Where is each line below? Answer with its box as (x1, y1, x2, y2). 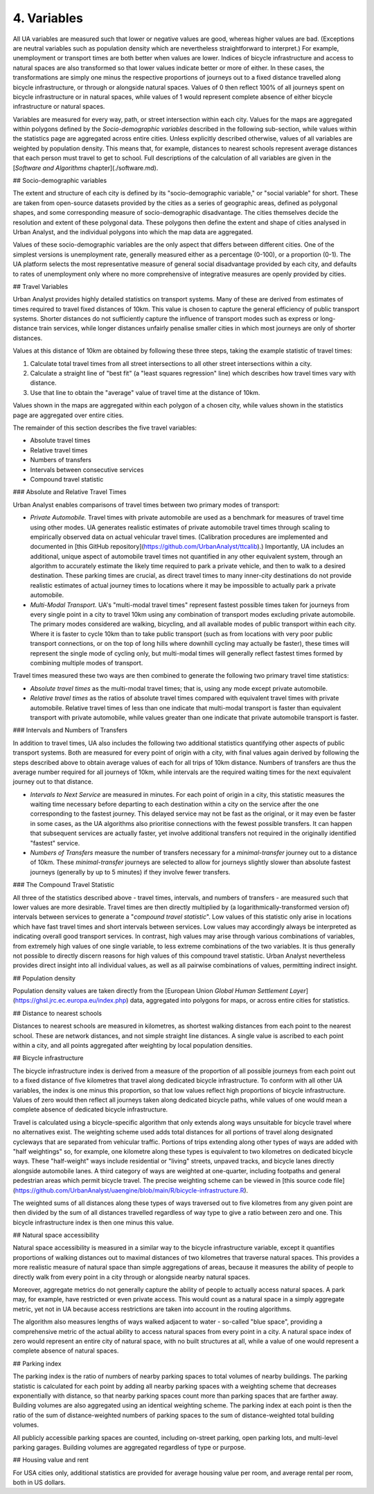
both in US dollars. (12, 1478, 66, 1486)
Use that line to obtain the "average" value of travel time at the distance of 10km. (30, 388, 260, 396)
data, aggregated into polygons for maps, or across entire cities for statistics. (130, 996, 350, 1005)
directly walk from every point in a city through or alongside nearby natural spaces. (12, 1272, 251, 1281)
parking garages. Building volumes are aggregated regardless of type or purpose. (12, 1443, 246, 1451)
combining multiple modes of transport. (30, 658, 143, 667)
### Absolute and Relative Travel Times (12, 488, 127, 496)
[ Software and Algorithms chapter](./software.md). (12, 164, 159, 172)
